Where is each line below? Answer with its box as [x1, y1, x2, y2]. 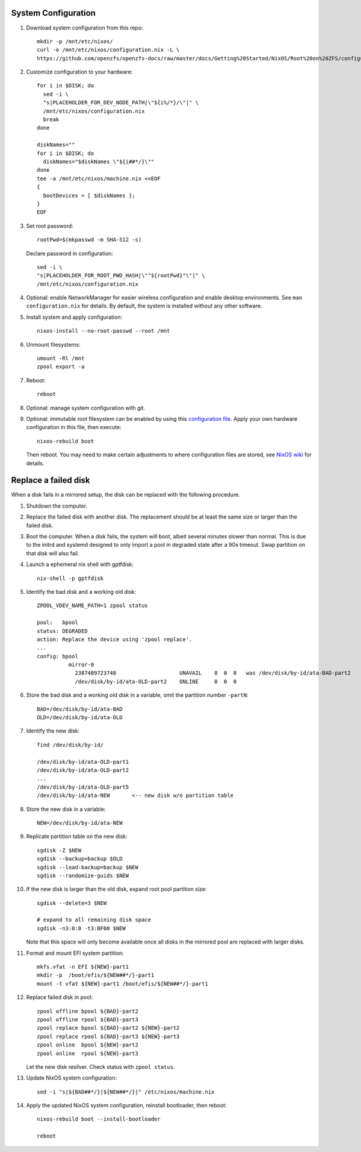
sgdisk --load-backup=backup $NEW [37, 864, 138, 870]
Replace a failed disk [11, 475, 90, 485]
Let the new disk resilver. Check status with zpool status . [26, 1063, 175, 1070]
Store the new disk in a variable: [26, 805, 106, 813]
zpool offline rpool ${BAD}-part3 [37, 1016, 138, 1023]
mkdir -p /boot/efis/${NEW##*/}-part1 [37, 972, 155, 979]
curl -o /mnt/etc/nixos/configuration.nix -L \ [37, 46, 180, 54]
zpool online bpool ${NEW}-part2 [37, 1042, 138, 1048]
